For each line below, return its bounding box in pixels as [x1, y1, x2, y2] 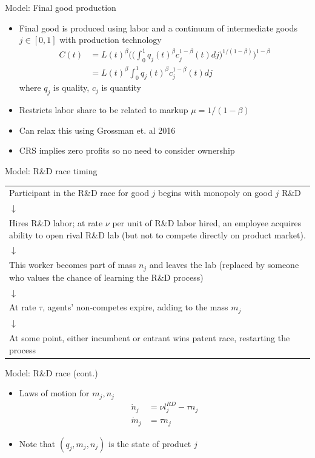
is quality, [53, 81, 90, 94]
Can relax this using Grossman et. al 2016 [19, 123, 176, 136]
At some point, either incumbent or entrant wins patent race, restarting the [9, 331, 290, 344]
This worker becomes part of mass [9, 258, 136, 271]
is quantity [101, 81, 141, 94]
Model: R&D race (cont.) [5, 366, 98, 379]
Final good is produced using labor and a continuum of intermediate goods [19, 21, 297, 34]
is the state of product [108, 437, 191, 450]
